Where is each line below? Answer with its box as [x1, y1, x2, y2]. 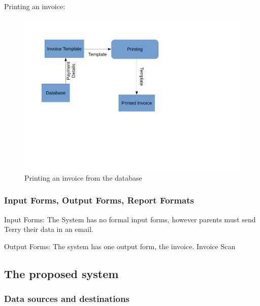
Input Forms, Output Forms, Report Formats [4, 194, 194, 207]
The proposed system [4, 265, 119, 281]
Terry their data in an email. [4, 224, 93, 234]
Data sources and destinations [4, 292, 129, 305]
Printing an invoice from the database [24, 172, 142, 183]
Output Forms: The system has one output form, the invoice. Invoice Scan [4, 241, 236, 251]
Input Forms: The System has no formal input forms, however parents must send [4, 214, 256, 224]
